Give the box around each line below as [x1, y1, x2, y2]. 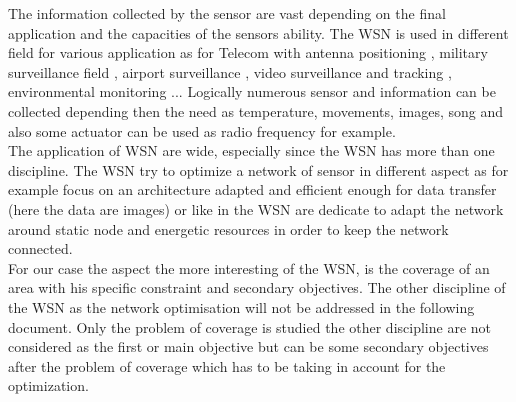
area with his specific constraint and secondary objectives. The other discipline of [8, 277, 506, 298]
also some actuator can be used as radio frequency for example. [8, 120, 396, 141]
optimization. [8, 375, 89, 396]
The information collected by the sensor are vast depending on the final [8, 3, 446, 23]
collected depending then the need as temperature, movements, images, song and [8, 100, 504, 121]
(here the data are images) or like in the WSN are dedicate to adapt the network [8, 198, 504, 219]
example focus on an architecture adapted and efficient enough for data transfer [8, 179, 497, 200]
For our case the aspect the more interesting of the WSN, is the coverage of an [8, 257, 490, 278]
